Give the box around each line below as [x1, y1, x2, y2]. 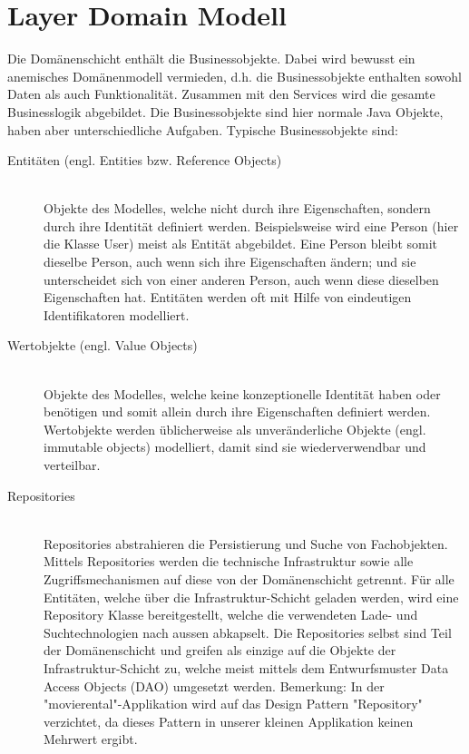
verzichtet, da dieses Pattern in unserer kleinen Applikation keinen [44, 711, 414, 730]
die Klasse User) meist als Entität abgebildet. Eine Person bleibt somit [44, 234, 438, 253]
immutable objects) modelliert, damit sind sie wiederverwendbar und [44, 437, 426, 456]
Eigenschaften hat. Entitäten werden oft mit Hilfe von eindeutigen [44, 288, 412, 307]
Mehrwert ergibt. [44, 730, 138, 749]
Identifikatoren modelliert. [44, 305, 190, 324]
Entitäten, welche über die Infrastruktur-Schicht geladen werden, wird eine [44, 587, 459, 606]
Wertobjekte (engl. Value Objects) [7, 336, 198, 355]
